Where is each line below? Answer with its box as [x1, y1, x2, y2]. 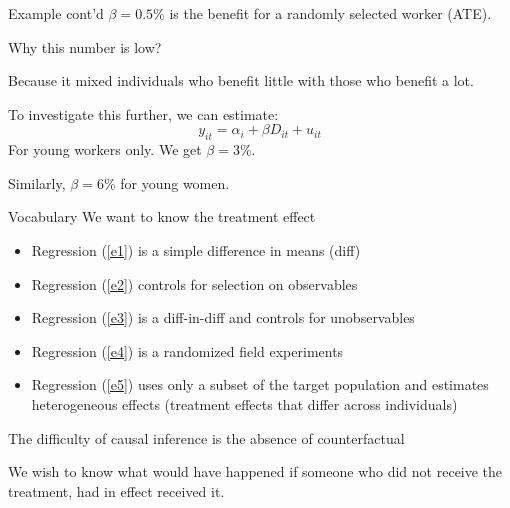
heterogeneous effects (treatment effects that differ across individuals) [31, 393, 458, 414]
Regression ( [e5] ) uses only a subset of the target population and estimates [31, 374, 489, 395]
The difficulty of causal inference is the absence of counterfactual [8, 427, 405, 448]
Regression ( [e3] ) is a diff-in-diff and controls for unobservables [31, 307, 415, 328]
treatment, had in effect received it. [8, 480, 225, 501]
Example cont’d [8, 3, 104, 23]
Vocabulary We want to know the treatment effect [8, 206, 316, 227]
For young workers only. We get [8, 139, 202, 160]
